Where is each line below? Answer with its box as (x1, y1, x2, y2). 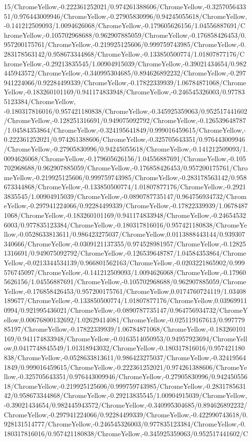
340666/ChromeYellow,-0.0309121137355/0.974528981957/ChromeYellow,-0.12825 (4, 238, 246, 248)
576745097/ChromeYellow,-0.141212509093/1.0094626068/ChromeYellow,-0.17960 (4, 267, 246, 277)
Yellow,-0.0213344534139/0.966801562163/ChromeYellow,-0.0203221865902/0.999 (4, 258, 245, 268)
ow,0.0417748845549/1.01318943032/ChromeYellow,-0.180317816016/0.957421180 (4, 343, 245, 353)
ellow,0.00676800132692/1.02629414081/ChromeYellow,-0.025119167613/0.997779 (4, 314, 245, 324)
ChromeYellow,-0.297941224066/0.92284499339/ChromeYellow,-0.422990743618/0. (4, 409, 248, 419)
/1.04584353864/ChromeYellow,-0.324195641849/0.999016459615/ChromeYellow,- (4, 124, 246, 135)
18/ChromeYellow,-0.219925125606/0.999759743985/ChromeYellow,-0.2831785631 (4, 381, 246, 391)
